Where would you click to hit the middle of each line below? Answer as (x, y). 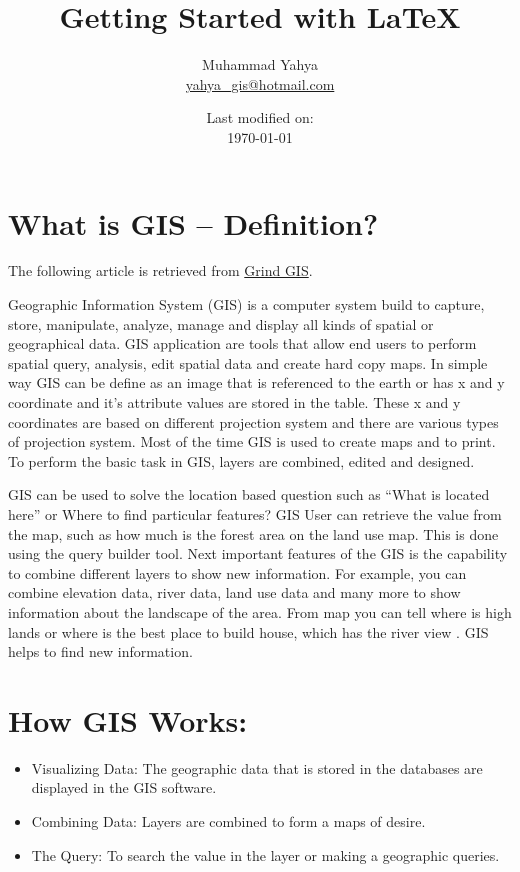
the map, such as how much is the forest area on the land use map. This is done (253, 533)
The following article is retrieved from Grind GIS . (160, 270)
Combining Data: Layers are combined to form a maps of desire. (228, 821)
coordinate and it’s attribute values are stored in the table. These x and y (234, 402)
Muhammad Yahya (260, 64)
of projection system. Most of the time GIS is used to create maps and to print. (252, 441)
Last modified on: (260, 117)
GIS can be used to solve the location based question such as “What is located (249, 494)
